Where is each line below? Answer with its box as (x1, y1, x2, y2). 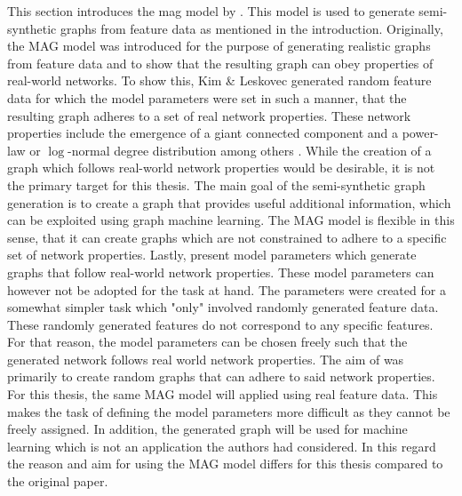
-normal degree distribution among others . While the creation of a (68, 140, 432, 159)
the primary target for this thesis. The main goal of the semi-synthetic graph (7, 175, 426, 194)
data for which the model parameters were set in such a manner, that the (7, 88, 407, 107)
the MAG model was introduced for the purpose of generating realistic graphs (7, 36, 431, 55)
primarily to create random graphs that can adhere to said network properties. (7, 367, 435, 386)
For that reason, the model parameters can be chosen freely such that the (7, 332, 408, 351)
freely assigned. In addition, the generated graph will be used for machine (7, 420, 408, 438)
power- (402, 124, 439, 142)
